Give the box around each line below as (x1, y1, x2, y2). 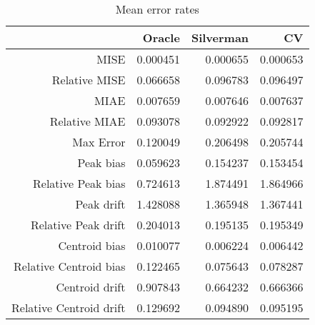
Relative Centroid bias (14, 258, 126, 274)
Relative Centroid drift (11, 299, 126, 316)
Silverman (191, 29, 249, 46)
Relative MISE (51, 71, 126, 88)
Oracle (142, 29, 180, 46)
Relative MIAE (49, 113, 126, 129)
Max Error (72, 134, 126, 150)
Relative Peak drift (30, 216, 126, 233)
